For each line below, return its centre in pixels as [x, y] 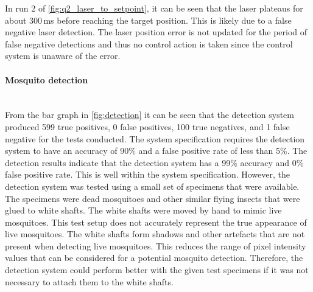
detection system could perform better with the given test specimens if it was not [157, 270]
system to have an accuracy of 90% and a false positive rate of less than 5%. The [156, 151]
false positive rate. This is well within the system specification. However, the [148, 174]
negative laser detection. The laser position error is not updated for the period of [156, 32]
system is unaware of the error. [63, 56]
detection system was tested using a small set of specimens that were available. [152, 186]
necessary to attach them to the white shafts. [89, 281]
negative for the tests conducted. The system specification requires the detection [155, 138]
